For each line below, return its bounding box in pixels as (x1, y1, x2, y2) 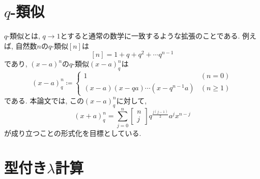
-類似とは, (7, 30, 40, 41)
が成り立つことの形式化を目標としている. (4, 127, 141, 138)
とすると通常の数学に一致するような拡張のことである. (60, 30, 240, 41)
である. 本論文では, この (4, 95, 84, 105)
